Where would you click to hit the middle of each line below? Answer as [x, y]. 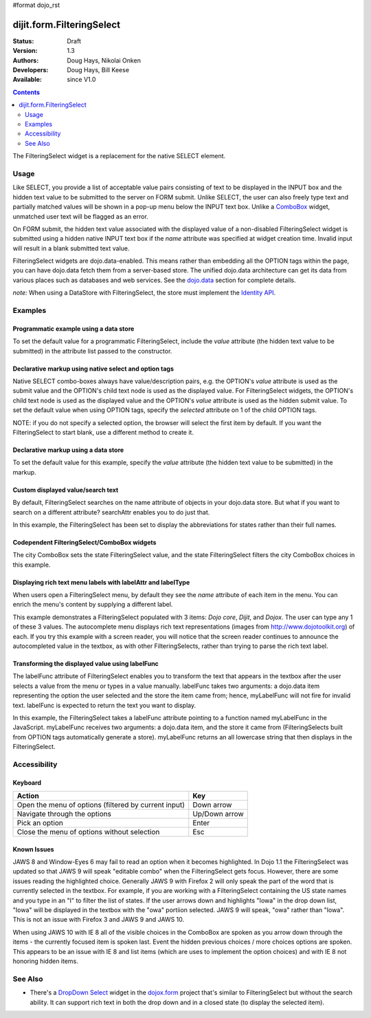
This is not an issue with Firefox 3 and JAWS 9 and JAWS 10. [99, 920]
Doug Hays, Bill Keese [98, 70]
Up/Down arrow [218, 814]
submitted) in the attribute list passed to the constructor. [92, 351]
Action [28, 796]
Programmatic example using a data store [74, 328]
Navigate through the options [64, 814]
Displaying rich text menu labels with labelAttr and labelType [101, 582]
